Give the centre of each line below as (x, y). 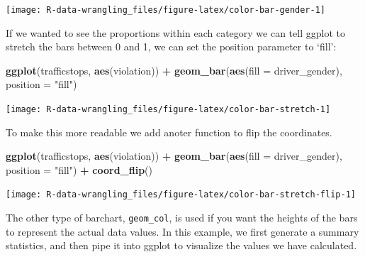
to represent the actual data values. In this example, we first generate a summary (182, 231)
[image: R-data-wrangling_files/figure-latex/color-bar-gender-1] (166, 10)
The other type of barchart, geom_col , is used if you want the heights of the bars (182, 218)
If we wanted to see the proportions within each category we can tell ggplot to (175, 32)
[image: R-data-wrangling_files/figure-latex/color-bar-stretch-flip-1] (181, 195)
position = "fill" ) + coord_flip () (79, 169)
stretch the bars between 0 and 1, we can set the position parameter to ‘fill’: (171, 47)
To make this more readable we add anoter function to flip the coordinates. (169, 132)
